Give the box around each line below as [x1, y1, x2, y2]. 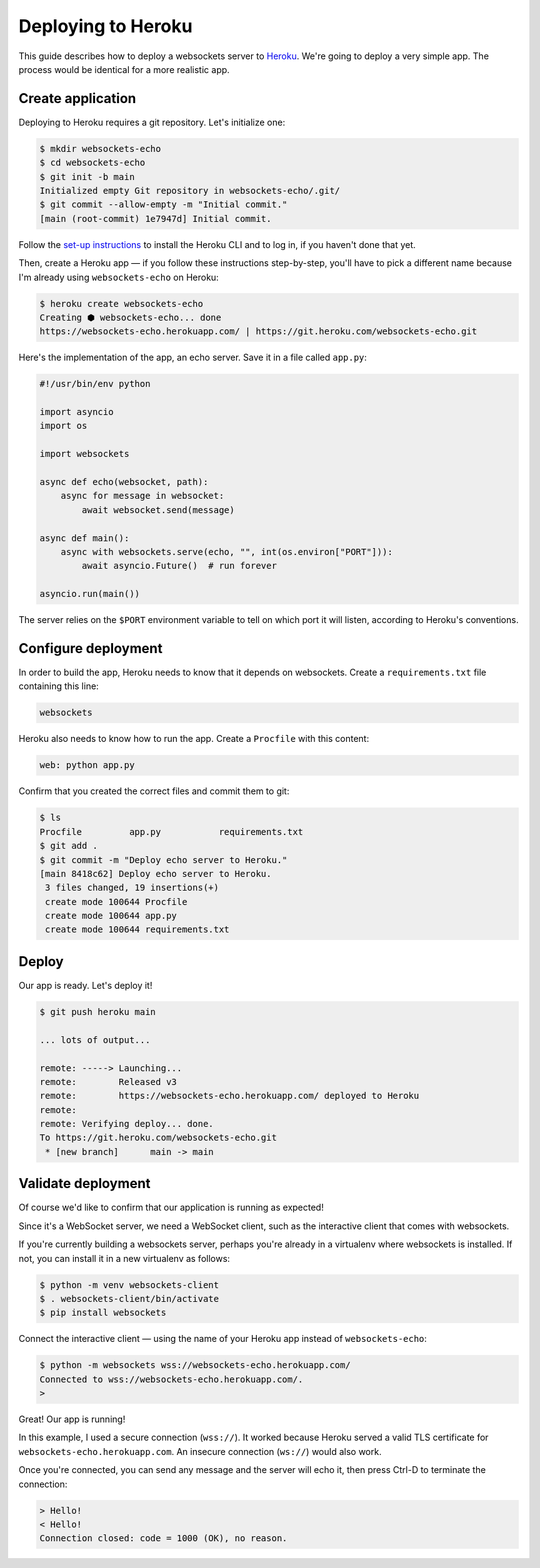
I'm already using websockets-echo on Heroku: [18, 271, 219, 283]
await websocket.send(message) [81, 504, 235, 515]
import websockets [39, 448, 130, 460]
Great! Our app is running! [18, 1413, 126, 1425]
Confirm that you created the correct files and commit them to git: [18, 785, 290, 797]
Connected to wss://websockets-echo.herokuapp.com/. [39, 1373, 304, 1385]
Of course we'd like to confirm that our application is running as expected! [18, 1201, 324, 1214]
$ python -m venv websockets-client [39, 1279, 220, 1290]
